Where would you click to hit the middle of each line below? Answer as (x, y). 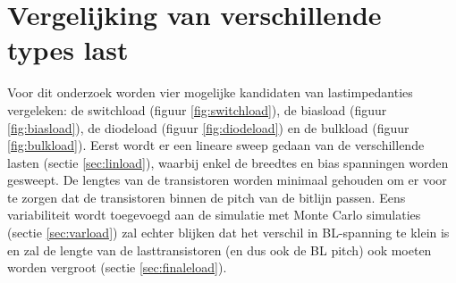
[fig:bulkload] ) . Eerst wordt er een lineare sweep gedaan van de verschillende (216, 145)
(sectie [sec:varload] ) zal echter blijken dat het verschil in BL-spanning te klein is (228, 233)
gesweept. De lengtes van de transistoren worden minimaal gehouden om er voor (227, 180)
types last (68, 50)
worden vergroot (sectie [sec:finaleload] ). (117, 267)
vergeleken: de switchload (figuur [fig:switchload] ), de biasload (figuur (197, 109)
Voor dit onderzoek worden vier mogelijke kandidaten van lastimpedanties (210, 92)
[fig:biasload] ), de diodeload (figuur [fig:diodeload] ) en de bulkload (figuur (208, 127)
